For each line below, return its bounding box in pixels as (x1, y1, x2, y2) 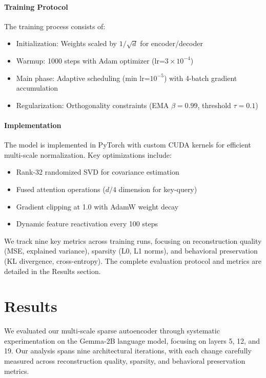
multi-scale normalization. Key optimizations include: (4, 149, 172, 160)
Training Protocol (4, 1, 68, 12)
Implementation (4, 119, 62, 130)
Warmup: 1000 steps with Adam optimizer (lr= (16, 55, 165, 66)
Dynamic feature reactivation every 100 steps (16, 218, 158, 229)
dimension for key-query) (118, 183, 197, 194)
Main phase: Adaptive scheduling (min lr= (16, 72, 150, 83)
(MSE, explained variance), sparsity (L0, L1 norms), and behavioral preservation (4, 245, 258, 256)
